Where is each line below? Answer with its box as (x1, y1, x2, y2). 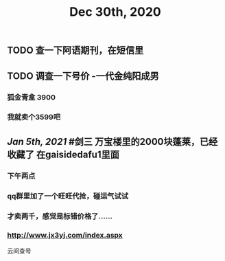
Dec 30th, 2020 (69, 4, 161, 20)
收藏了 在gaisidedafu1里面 (7, 148, 120, 160)
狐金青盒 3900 (7, 92, 56, 102)
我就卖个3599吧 (7, 113, 60, 122)
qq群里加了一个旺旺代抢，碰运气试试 (7, 191, 129, 201)
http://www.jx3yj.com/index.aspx (7, 230, 123, 240)
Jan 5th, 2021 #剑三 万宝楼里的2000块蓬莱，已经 (7, 135, 218, 148)
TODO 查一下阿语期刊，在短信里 (7, 45, 144, 56)
